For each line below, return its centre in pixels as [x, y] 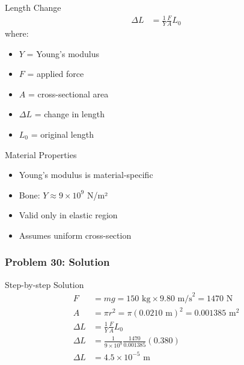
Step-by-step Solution [44, 284]
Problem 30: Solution [57, 262]
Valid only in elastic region [68, 215]
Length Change [33, 7]
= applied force [56, 74]
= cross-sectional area [68, 94]
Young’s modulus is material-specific [86, 175]
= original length [62, 134]
